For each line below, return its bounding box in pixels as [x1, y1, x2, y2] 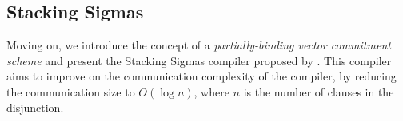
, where [194, 83, 229, 100]
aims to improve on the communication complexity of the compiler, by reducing [6, 68, 397, 84]
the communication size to [6, 83, 135, 100]
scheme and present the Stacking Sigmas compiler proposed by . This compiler [6, 52, 392, 68]
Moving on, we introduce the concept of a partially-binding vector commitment [6, 37, 391, 53]
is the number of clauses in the [243, 83, 394, 100]
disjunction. [6, 99, 64, 115]
